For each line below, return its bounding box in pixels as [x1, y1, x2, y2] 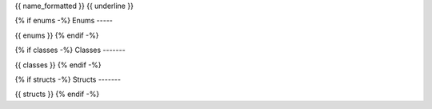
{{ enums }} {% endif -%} [14, 30, 99, 40]
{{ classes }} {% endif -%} [14, 60, 102, 70]
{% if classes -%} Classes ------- [14, 45, 126, 55]
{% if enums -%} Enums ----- [14, 16, 114, 26]
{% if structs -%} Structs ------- [14, 75, 122, 84]
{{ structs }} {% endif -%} [14, 89, 100, 99]
